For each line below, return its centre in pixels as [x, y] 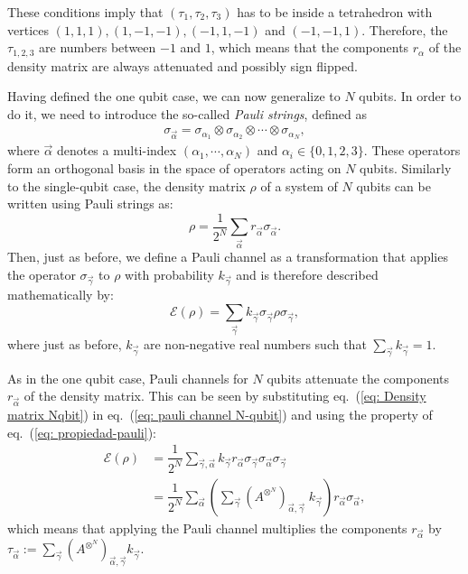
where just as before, [65, 343]
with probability [169, 274]
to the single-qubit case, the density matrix [126, 185]
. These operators [412, 150]
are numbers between [98, 47]
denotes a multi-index [117, 150]
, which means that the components [310, 47]
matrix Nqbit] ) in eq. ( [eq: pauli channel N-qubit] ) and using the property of [220, 415]
